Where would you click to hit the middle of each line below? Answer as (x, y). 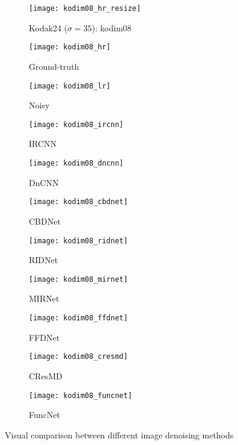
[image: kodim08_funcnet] (81, 395)
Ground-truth (54, 66)
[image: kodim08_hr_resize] (85, 8)
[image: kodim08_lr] (70, 86)
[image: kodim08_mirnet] (78, 279)
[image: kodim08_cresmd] (78, 357)
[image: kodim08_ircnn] (76, 124)
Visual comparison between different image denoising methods (119, 434)
